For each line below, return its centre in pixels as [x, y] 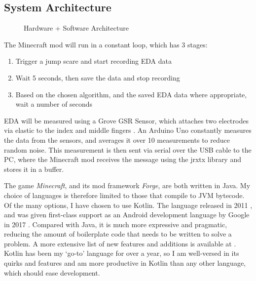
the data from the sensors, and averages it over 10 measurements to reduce [117, 140]
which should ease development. [52, 272]
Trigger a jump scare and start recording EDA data [93, 61]
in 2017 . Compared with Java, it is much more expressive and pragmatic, [116, 224]
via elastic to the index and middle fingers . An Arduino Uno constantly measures [128, 130]
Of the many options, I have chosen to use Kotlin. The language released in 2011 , [128, 205]
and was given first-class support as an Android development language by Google [127, 215]
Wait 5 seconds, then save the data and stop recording [98, 77]
